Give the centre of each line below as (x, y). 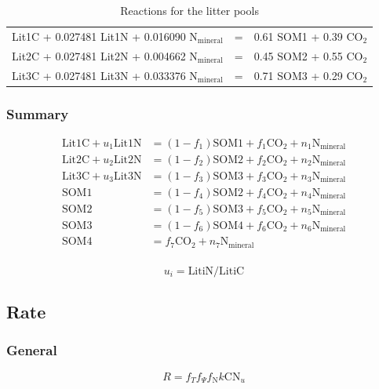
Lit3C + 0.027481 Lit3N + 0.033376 (99, 75)
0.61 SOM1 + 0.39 (298, 36)
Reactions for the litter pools (189, 10)
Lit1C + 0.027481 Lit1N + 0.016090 (99, 36)
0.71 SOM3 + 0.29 (298, 75)
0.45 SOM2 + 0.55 (298, 55)
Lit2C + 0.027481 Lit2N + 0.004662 (99, 55)
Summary (38, 113)
